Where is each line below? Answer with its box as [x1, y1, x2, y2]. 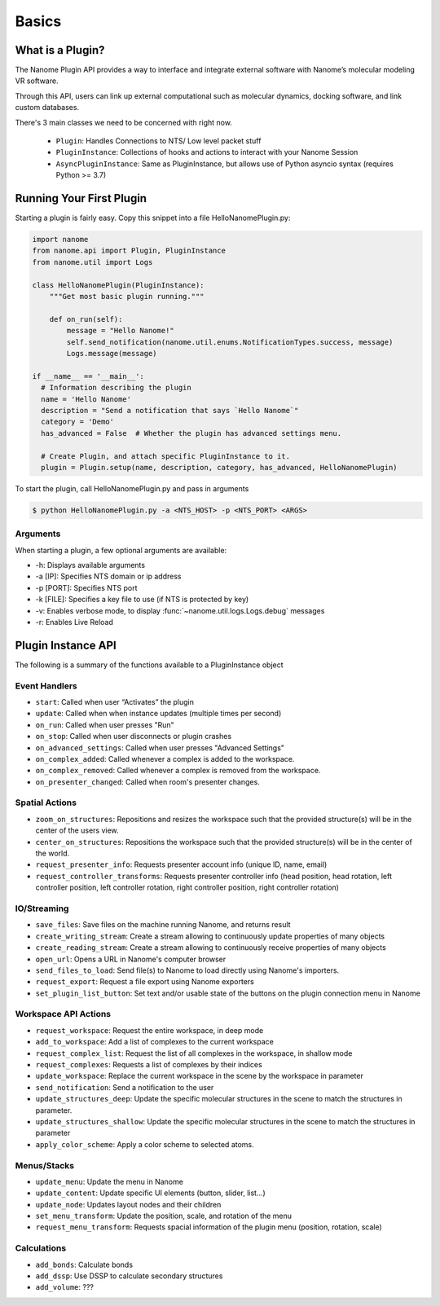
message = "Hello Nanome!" [66, 326, 174, 336]
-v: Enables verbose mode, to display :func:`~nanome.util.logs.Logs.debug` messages [35, 605, 325, 615]
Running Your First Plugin [15, 191, 147, 205]
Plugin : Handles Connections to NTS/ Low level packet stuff [55, 136, 262, 146]
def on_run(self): [49, 314, 123, 323]
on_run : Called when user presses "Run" [35, 719, 174, 729]
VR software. [15, 76, 59, 86]
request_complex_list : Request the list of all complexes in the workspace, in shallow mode [35, 1048, 353, 1058]
